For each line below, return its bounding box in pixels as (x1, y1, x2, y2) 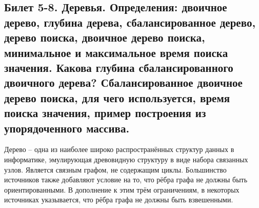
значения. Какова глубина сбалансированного (4, 59, 233, 75)
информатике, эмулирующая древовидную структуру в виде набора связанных (4, 154, 248, 164)
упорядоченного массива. (4, 120, 130, 136)
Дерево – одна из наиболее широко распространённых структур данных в (4, 144, 234, 155)
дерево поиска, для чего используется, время (4, 89, 230, 105)
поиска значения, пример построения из (4, 105, 206, 121)
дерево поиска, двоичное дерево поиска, (4, 29, 205, 45)
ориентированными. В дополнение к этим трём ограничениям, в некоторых (4, 184, 240, 195)
